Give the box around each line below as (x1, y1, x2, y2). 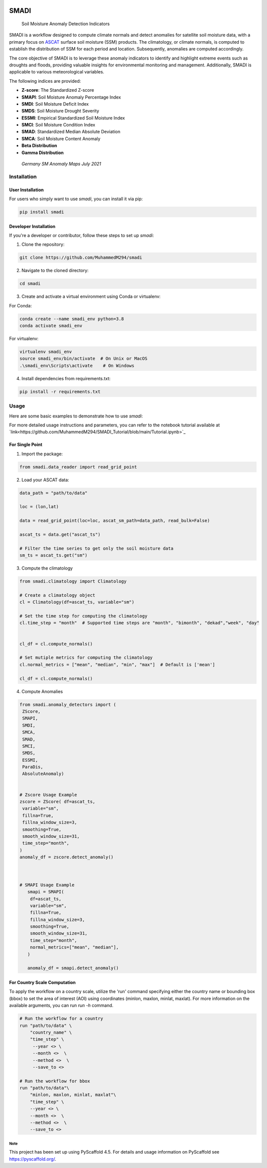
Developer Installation (9, 223, 55, 229)
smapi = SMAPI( (27, 889, 64, 895)
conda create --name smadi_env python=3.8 (19, 316, 124, 322)
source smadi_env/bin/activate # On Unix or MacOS (19, 356, 148, 361)
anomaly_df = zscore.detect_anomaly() (19, 854, 114, 860)
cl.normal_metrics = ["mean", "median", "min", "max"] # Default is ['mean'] (19, 662, 215, 667)
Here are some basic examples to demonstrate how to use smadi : (9, 413, 143, 419)
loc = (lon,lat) (19, 504, 59, 510)
